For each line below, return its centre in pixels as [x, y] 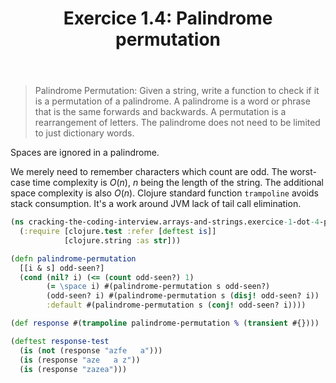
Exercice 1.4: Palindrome [168, 18]
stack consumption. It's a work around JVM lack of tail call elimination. [156, 204]
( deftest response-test [60, 341]
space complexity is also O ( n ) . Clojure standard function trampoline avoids [164, 193]
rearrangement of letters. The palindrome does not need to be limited [177, 123]
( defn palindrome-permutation [73, 258]
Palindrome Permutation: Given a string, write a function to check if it [177, 91]
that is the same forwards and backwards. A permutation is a [160, 112]
